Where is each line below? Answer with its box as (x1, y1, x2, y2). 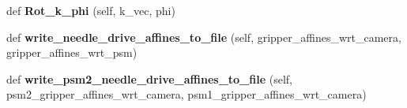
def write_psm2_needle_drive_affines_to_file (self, (6, 70, 292, 87)
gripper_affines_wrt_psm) (6, 44, 138, 61)
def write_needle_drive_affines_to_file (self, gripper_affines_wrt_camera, (6, 28, 401, 45)
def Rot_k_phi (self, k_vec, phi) (6, 2, 175, 18)
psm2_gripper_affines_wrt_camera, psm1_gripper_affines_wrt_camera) (6, 86, 367, 102)
